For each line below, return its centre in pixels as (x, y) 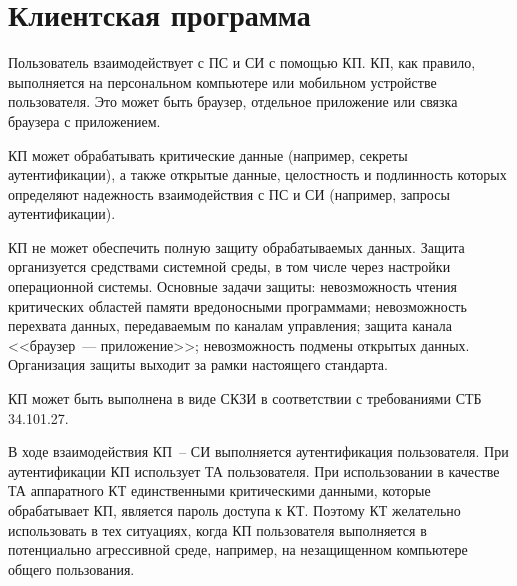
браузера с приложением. (84, 120)
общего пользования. (71, 568)
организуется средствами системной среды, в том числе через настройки (229, 266)
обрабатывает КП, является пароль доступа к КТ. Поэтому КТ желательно (234, 510)
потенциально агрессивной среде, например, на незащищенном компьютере (238, 549)
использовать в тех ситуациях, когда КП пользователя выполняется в (217, 529)
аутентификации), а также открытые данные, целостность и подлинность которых (257, 174)
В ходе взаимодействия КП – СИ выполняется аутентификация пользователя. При (258, 451)
